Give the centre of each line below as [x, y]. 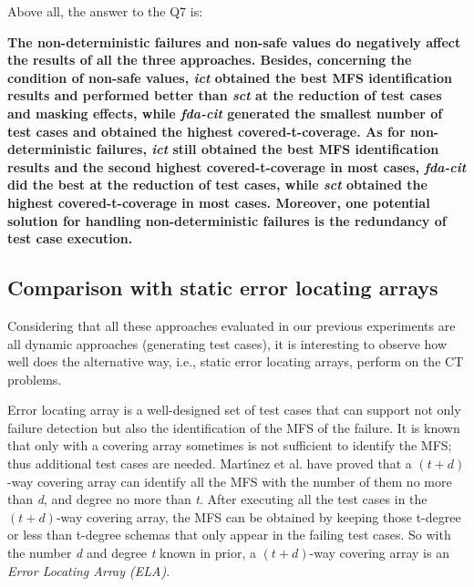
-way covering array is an [379, 553]
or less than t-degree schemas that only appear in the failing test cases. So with [229, 535]
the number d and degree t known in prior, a [132, 553]
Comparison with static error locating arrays [223, 288]
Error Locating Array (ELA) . [89, 570]
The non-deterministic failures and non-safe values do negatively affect [234, 41]
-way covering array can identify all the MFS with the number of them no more [230, 481]
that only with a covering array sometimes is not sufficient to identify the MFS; [230, 445]
